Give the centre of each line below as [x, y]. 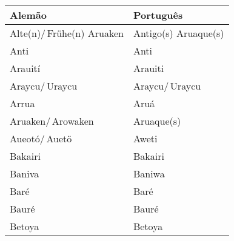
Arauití [25, 68]
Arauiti [149, 68]
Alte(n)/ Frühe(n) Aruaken [67, 33]
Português [158, 15]
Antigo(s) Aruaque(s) [179, 33]
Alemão [28, 15]
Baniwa [149, 173]
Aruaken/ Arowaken [52, 121]
